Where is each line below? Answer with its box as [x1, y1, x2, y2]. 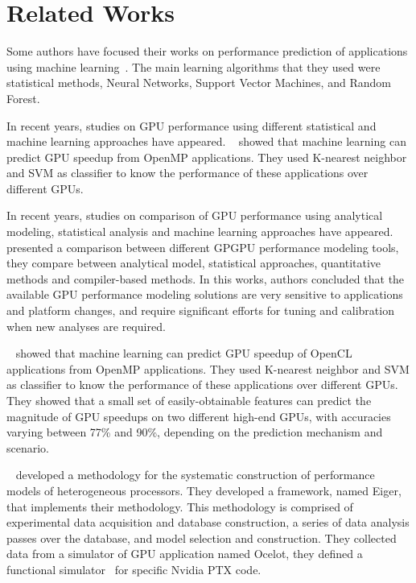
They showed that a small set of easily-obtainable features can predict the [6, 392, 372, 408]
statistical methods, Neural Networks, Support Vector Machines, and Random [6, 74, 391, 91]
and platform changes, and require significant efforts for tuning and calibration [6, 302, 394, 319]
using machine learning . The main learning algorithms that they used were [6, 58, 381, 75]
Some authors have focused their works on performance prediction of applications [6, 43, 408, 60]
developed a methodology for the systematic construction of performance [15, 466, 375, 483]
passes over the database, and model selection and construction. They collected [6, 529, 397, 546]
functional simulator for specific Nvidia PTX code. [6, 560, 262, 577]
